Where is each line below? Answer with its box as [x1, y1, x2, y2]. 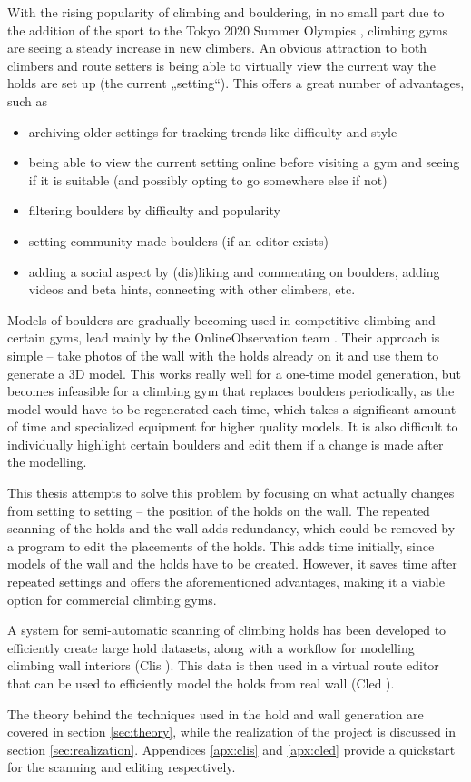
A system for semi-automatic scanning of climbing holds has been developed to [7, 620, 446, 639]
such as [7, 91, 48, 110]
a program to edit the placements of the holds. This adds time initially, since [7, 536, 435, 555]
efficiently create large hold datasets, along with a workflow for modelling [7, 638, 415, 657]
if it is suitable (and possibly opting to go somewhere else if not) [28, 170, 388, 189]
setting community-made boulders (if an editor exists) [28, 231, 329, 250]
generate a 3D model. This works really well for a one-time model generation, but [7, 363, 461, 382]
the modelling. [7, 452, 87, 471]
